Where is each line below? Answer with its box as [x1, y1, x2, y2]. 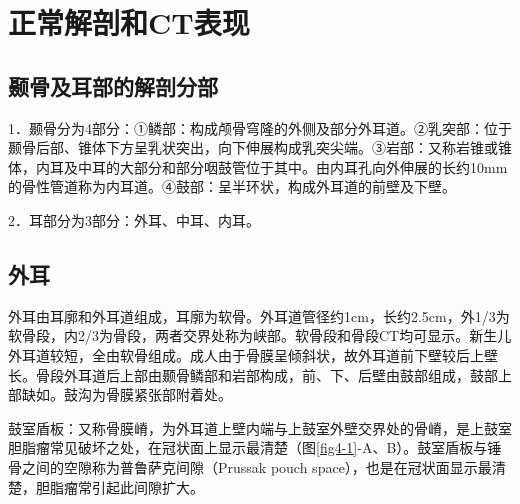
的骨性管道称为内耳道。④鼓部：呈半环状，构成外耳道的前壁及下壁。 [8, 176, 456, 197]
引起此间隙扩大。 [91, 476, 204, 497]
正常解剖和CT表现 [8, 2, 250, 43]
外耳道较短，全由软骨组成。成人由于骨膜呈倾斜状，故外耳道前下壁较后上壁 [8, 344, 498, 365]
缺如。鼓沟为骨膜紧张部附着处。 [21, 384, 232, 405]
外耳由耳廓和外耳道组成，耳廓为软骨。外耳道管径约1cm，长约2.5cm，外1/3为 [8, 305, 510, 326]
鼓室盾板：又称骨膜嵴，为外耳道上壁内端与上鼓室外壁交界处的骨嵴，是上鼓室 [8, 417, 512, 438]
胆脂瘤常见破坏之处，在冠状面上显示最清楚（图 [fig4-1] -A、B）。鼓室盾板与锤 [8, 437, 502, 458]
